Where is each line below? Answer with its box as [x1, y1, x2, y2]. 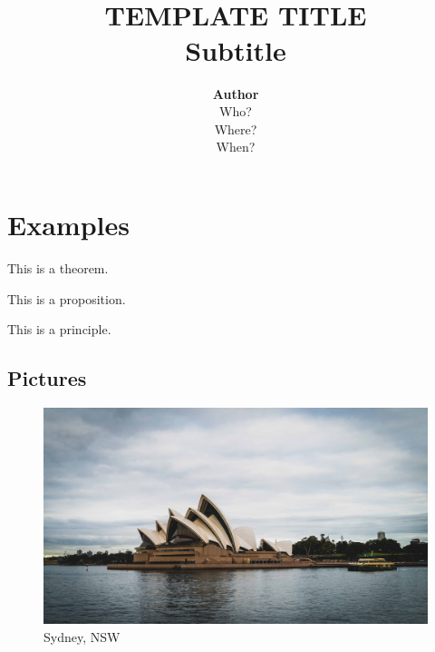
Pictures [7, 364, 87, 392]
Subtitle [185, 31, 286, 68]
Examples [7, 206, 130, 243]
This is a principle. [7, 320, 111, 339]
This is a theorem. [7, 259, 109, 277]
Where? [214, 119, 257, 138]
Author [212, 84, 259, 103]
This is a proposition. [7, 289, 126, 308]
